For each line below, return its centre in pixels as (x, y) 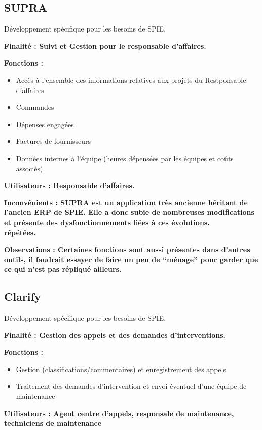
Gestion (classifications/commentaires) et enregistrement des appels (121, 369)
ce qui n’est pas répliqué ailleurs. (63, 269)
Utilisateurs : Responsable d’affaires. (69, 185)
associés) (29, 168)
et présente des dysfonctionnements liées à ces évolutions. (107, 222)
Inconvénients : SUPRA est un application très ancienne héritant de (126, 202)
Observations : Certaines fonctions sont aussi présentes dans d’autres (127, 249)
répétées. (20, 232)
